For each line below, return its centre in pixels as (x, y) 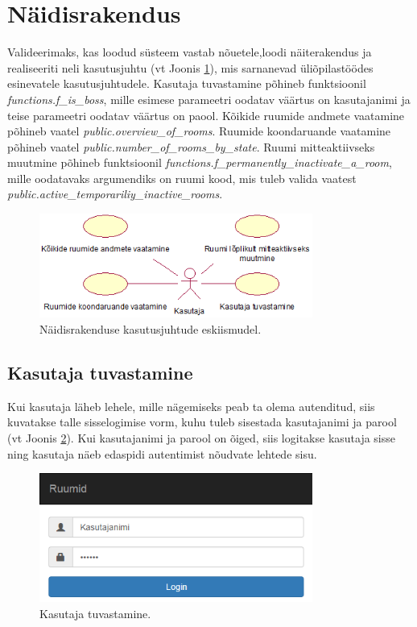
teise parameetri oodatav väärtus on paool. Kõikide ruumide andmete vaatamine (206, 115)
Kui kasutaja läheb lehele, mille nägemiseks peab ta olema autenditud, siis (191, 406)
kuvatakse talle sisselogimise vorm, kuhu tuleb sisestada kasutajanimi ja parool (202, 422)
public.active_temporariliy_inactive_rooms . (115, 194)
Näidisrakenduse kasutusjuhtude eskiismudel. (151, 329)
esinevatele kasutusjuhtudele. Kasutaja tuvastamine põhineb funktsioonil (187, 83)
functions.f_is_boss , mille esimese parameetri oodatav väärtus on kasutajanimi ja (209, 99)
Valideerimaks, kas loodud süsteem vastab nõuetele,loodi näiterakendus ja (190, 52)
